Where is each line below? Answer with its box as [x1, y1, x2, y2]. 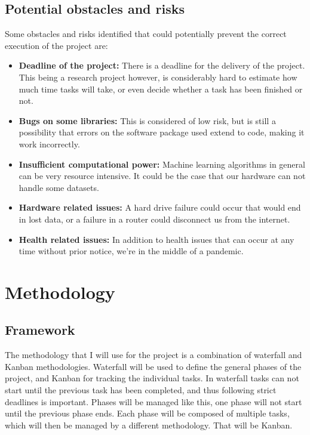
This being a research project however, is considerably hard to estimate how [19, 70, 297, 83]
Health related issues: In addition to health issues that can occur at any [19, 233, 294, 245]
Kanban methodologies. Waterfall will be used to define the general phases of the [5, 360, 302, 372]
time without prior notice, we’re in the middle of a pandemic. [19, 245, 244, 257]
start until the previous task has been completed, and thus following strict [5, 384, 277, 396]
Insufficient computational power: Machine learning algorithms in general [19, 158, 305, 170]
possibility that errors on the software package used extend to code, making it [19, 126, 305, 138]
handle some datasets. [19, 181, 99, 193]
